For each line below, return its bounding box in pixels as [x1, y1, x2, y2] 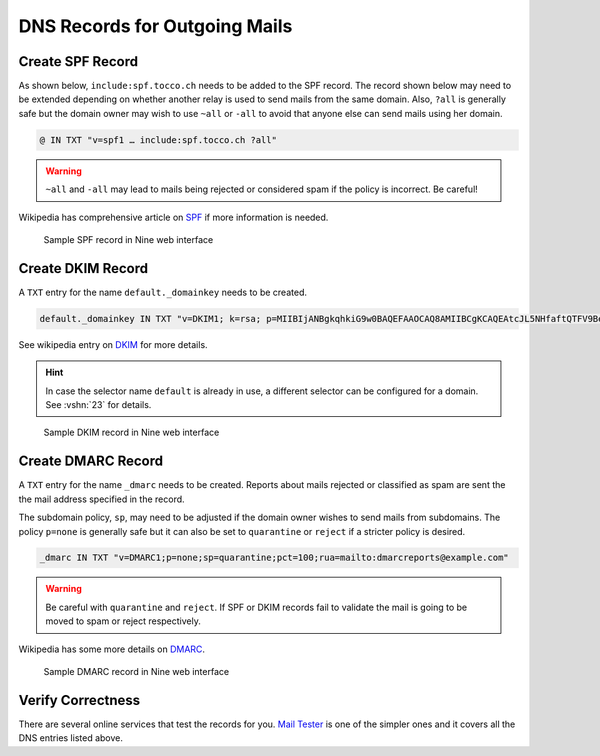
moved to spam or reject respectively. [45, 615, 202, 627]
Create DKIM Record [18, 260, 149, 277]
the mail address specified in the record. [18, 493, 185, 505]
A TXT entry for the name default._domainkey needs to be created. [18, 286, 307, 298]
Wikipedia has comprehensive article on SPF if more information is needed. [18, 211, 329, 223]
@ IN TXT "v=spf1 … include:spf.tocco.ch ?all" [39, 134, 277, 145]
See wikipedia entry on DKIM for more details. [18, 338, 209, 350]
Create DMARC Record [18, 453, 164, 470]
